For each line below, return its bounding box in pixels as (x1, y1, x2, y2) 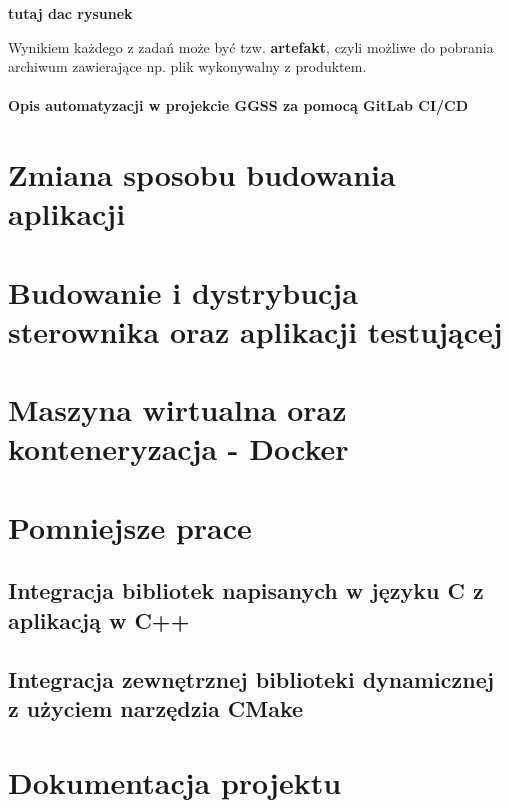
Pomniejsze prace (8, 506, 252, 547)
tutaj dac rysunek (8, 3, 133, 23)
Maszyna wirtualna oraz (8, 389, 347, 430)
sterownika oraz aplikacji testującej (8, 310, 503, 351)
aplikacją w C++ (8, 604, 190, 635)
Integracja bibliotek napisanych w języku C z (8, 575, 484, 606)
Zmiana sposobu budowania (8, 154, 396, 195)
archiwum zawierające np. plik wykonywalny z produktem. (8, 56, 367, 77)
